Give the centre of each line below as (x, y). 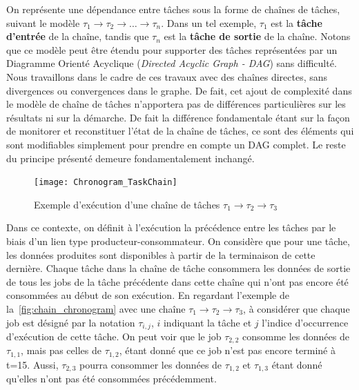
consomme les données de (295, 336)
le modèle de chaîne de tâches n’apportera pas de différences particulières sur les (176, 104)
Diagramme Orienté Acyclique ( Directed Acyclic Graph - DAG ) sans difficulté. (172, 63)
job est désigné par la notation (71, 322)
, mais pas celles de (61, 350)
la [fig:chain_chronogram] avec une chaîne (96, 308)
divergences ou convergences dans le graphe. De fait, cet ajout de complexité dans (179, 90)
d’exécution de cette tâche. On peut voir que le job (114, 336)
